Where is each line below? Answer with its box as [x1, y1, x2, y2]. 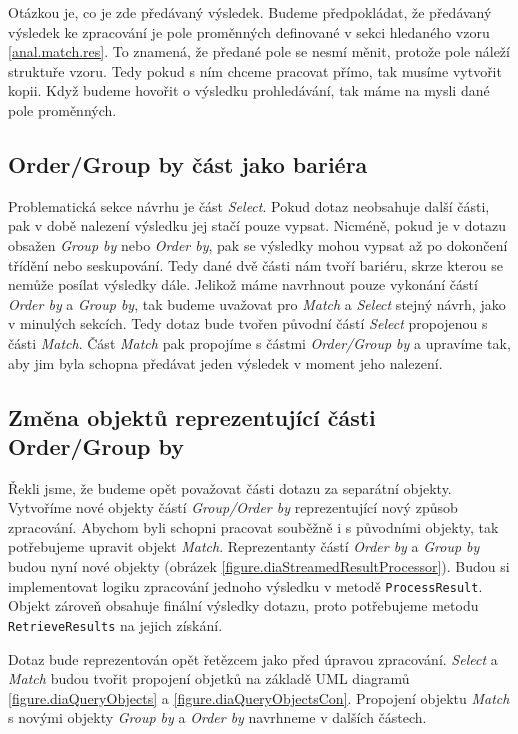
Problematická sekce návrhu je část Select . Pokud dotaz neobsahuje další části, [8, 195, 490, 216]
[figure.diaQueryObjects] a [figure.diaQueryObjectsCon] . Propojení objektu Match [8, 687, 510, 708]
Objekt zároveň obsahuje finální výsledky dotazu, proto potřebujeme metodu [8, 595, 479, 616]
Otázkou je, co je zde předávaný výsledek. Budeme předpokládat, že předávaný [8, 2, 492, 22]
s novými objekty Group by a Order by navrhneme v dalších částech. [8, 707, 427, 728]
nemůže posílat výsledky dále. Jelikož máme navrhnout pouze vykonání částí [8, 274, 478, 295]
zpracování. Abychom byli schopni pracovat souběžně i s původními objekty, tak [8, 516, 499, 537]
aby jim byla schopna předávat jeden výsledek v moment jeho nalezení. [8, 352, 443, 373]
